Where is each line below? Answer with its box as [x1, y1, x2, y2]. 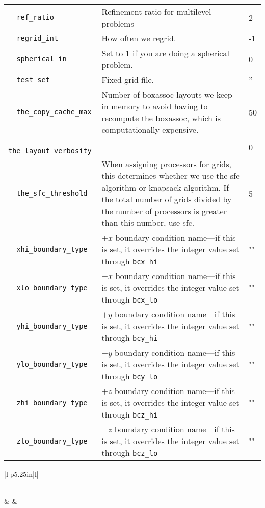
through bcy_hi [101, 332, 158, 343]
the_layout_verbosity [8, 147, 92, 155]
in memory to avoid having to [101, 100, 208, 112]
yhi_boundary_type [16, 321, 88, 330]
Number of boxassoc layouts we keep [101, 88, 232, 100]
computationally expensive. [101, 124, 199, 135]
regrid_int [16, 34, 59, 42]
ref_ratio [16, 13, 55, 21]
